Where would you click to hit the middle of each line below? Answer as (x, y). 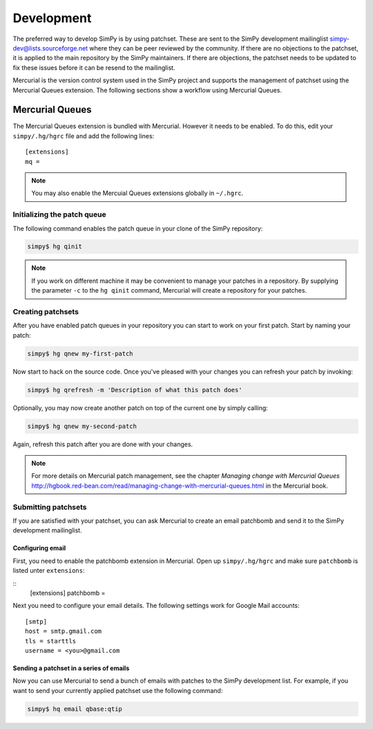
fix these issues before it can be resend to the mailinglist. (94, 67)
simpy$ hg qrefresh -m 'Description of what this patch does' (135, 390)
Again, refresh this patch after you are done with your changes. (103, 444)
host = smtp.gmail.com (64, 631)
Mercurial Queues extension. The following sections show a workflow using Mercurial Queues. (147, 90)
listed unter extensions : (49, 571)
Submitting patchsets (50, 507)
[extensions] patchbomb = (68, 593)
